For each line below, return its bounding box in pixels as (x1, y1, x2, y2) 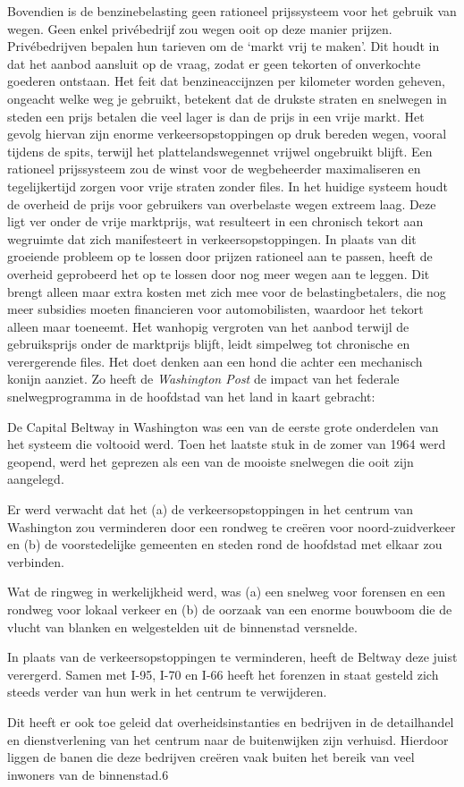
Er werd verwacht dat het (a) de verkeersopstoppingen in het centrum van (7, 500, 414, 519)
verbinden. (7, 552, 64, 571)
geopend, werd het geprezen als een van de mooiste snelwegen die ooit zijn (7, 452, 414, 470)
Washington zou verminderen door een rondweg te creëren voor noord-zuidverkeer (7, 517, 456, 536)
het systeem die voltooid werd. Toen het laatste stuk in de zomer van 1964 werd (7, 435, 446, 453)
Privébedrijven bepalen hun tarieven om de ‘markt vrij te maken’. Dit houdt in (7, 37, 440, 55)
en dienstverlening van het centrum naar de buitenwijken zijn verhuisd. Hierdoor (7, 730, 449, 749)
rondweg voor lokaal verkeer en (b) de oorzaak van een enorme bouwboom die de (7, 600, 452, 618)
